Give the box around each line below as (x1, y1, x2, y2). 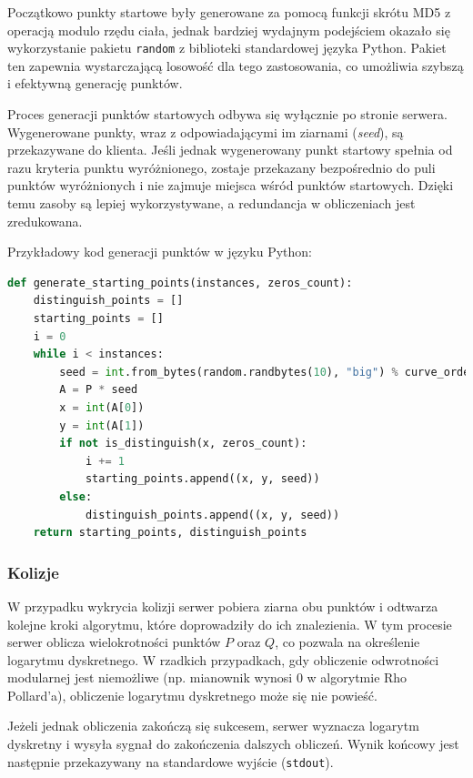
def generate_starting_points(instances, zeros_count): (7, 276, 353, 289)
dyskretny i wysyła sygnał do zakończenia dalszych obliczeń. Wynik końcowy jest (7, 734, 459, 753)
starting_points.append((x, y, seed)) (85, 472, 320, 486)
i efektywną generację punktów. (7, 74, 183, 93)
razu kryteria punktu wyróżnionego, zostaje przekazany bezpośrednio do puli (7, 157, 436, 177)
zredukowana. (7, 211, 83, 230)
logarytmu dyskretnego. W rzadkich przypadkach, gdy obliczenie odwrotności (7, 650, 439, 669)
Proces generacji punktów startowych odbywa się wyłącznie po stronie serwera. (7, 105, 448, 124)
